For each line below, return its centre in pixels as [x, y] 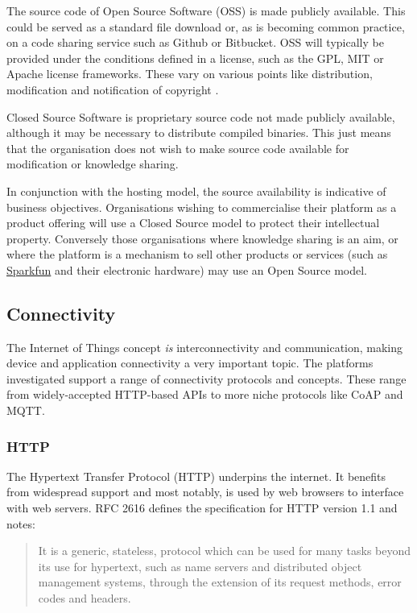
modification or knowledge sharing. [93, 164]
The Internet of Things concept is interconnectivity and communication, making [205, 347]
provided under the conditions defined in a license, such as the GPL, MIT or [195, 58]
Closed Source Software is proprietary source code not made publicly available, [201, 116]
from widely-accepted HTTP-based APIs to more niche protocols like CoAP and [205, 394]
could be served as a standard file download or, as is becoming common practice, [206, 26]
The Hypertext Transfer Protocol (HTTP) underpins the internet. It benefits [196, 476]
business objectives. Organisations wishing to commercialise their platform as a [202, 207]
